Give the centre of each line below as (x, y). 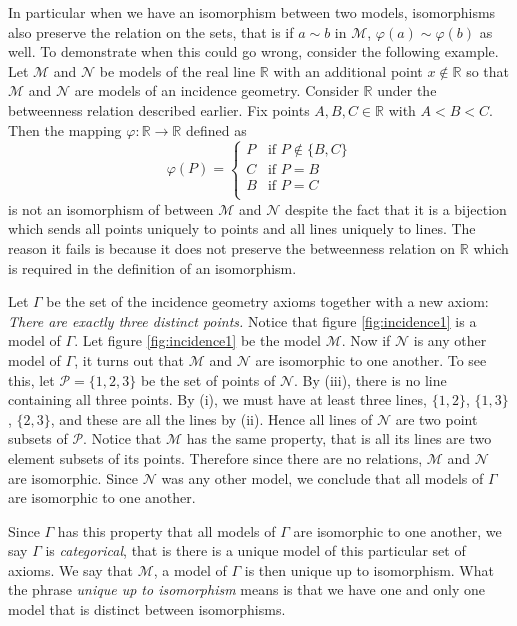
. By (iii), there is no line (370, 379)
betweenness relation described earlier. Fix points (159, 109)
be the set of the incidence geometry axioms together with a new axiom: (267, 301)
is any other (450, 340)
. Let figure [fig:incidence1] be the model (197, 340)
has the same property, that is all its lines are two (339, 438)
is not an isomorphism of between (111, 208)
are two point (436, 418)
